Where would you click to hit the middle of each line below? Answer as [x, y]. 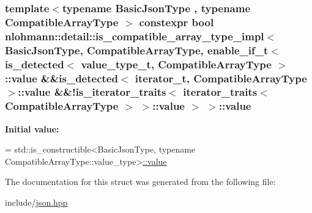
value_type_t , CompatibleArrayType [176, 64]
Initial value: [32, 128]
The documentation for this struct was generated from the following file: [140, 182]
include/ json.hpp [36, 202]
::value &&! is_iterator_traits [92, 92]
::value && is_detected [61, 78]
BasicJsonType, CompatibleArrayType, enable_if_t [137, 50]
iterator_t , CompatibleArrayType [221, 78]
